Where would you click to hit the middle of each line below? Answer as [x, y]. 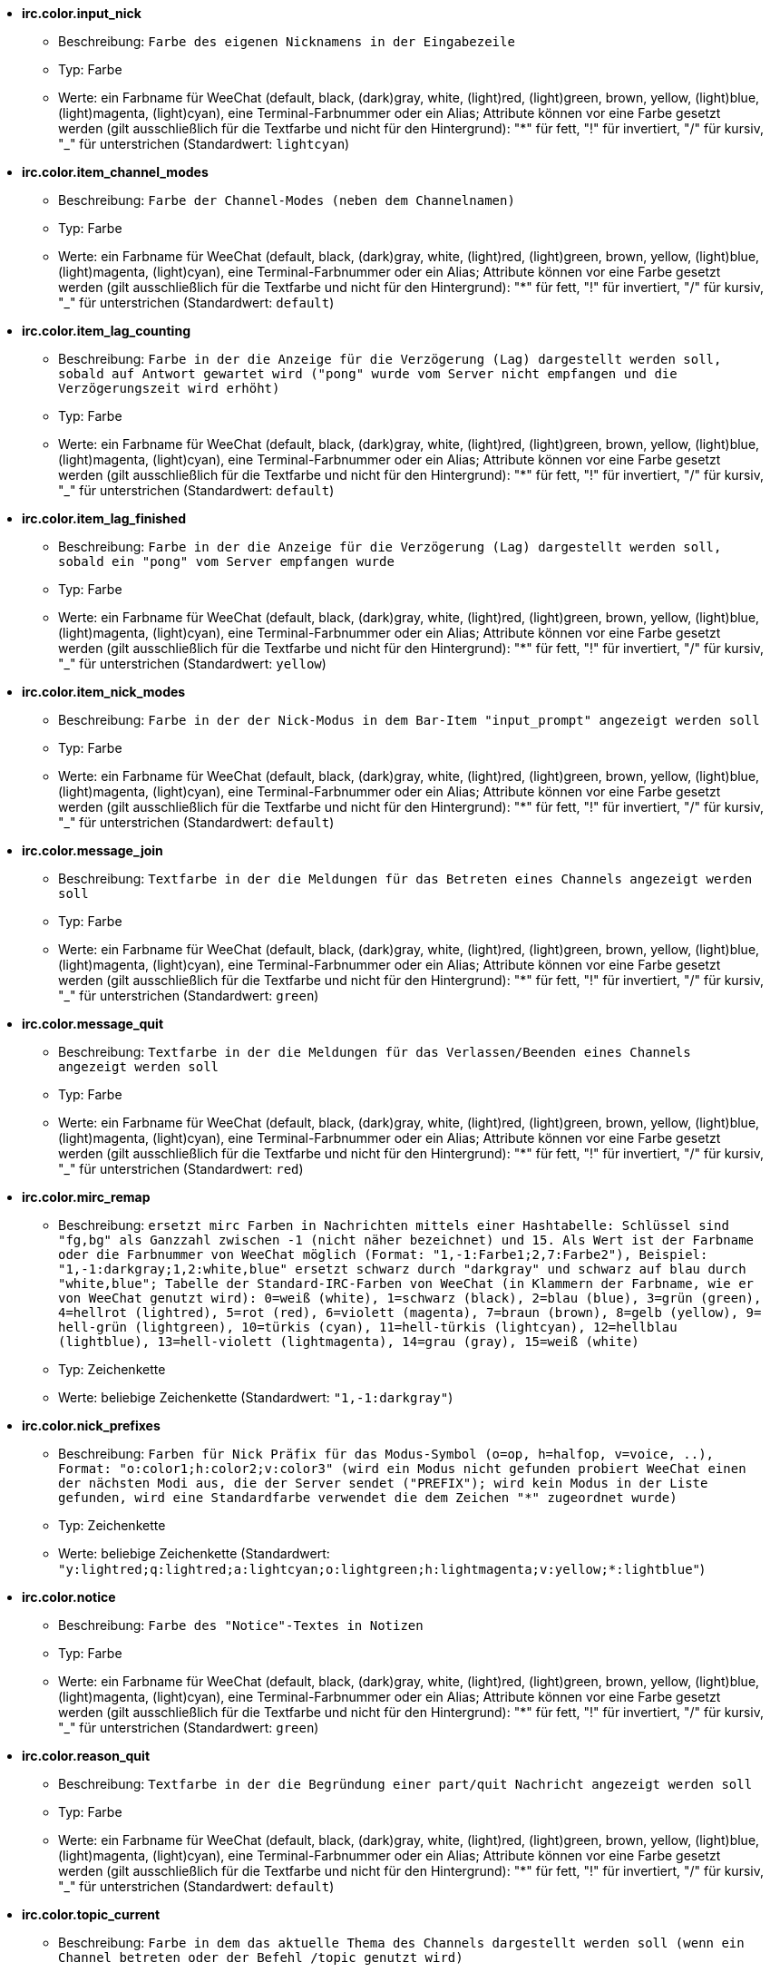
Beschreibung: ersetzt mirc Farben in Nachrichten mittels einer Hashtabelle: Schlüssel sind [394, 1225]
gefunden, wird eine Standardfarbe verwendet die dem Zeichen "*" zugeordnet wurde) [368, 1498]
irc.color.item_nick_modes [104, 692]
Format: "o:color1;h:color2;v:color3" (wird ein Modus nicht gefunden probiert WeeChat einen [402, 1469]
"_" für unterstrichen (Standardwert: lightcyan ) [204, 144]
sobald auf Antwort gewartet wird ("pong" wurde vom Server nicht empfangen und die [368, 374]
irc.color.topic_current [91, 1914]
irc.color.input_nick [82, 13]
